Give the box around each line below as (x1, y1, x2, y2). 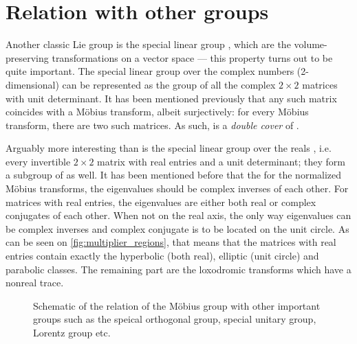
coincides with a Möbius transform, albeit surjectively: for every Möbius (6, 104, 309, 119)
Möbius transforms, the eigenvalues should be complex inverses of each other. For (6, 181, 349, 196)
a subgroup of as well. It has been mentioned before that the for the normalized (6, 168, 342, 182)
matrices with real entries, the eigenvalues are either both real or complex (6, 194, 316, 209)
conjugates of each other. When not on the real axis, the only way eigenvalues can (6, 208, 351, 222)
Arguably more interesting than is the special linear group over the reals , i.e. (6, 141, 332, 155)
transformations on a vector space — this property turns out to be (52, 50, 333, 65)
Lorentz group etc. (33, 325, 111, 339)
